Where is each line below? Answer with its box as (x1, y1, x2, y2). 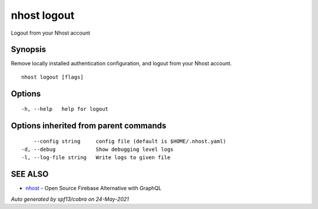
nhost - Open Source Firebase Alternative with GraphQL (25, 185, 162, 192)
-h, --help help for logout (21, 106, 109, 113)
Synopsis (11, 45, 47, 55)
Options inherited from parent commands (11, 121, 167, 131)
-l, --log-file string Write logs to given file (21, 154, 171, 161)
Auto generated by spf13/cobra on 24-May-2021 (11, 195, 130, 203)
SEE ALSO (11, 169, 49, 179)
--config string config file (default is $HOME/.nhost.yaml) (33, 138, 227, 144)
